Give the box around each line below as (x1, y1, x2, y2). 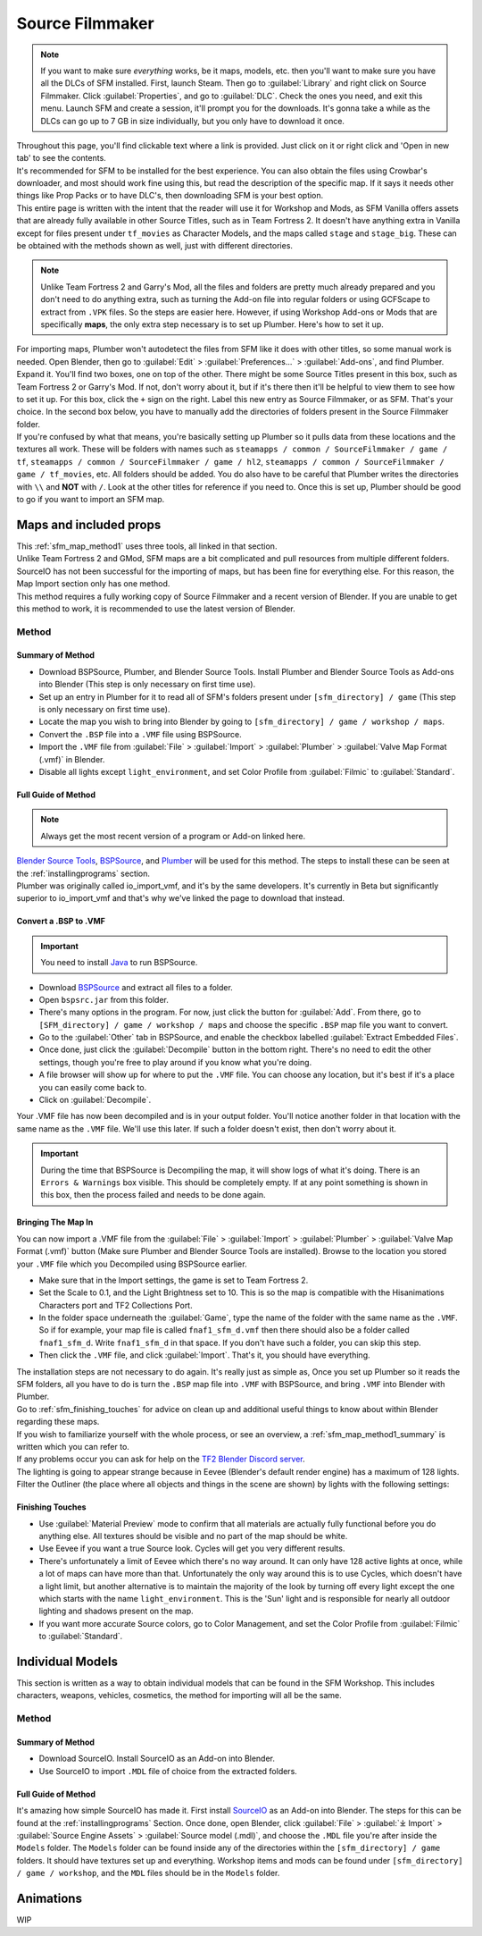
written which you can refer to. (16, 1442, 129, 1452)
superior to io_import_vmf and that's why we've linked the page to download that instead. (16, 893, 345, 904)
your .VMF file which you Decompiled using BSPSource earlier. (16, 1258, 247, 1269)
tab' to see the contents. (16, 153, 106, 164)
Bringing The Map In (16, 1216, 94, 1228)
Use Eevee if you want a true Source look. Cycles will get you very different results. (38, 1543, 345, 1554)
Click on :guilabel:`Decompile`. (38, 1095, 152, 1106)
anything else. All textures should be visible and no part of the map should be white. (38, 1530, 348, 1541)
